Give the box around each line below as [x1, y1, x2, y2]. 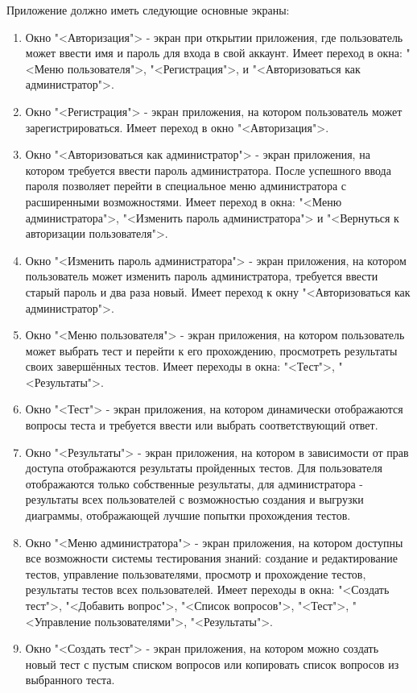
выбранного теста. [25, 671, 115, 688]
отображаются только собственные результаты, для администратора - [25, 475, 363, 492]
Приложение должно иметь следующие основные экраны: [6, 2, 290, 18]
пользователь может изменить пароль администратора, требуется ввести [25, 268, 378, 284]
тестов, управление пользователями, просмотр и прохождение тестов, [25, 565, 366, 582]
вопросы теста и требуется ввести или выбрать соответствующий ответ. [25, 417, 378, 434]
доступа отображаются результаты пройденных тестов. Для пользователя [25, 459, 382, 476]
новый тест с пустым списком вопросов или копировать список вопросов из [25, 655, 399, 672]
